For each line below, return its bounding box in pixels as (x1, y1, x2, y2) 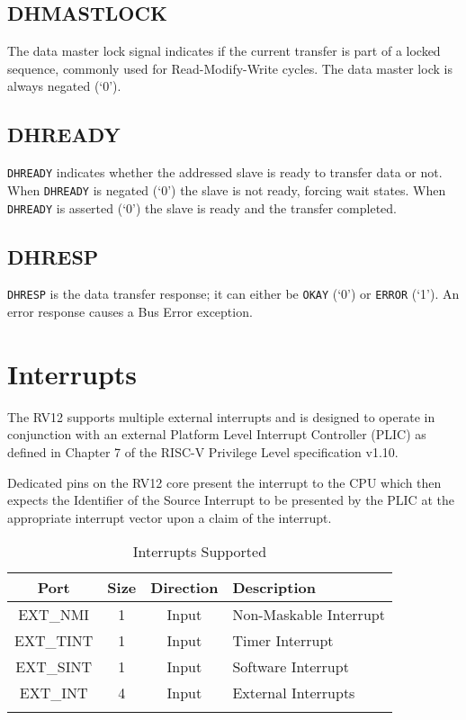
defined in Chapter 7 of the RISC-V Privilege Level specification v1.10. (7, 442, 399, 461)
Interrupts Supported (132, 541, 267, 562)
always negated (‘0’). (7, 76, 121, 95)
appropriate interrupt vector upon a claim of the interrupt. (7, 508, 332, 526)
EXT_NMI (18, 604, 90, 625)
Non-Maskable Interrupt (232, 604, 385, 625)
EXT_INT (19, 682, 88, 704)
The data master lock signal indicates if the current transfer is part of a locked (7, 41, 441, 60)
